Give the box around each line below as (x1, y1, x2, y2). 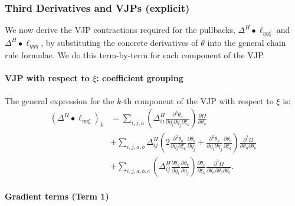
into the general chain (207, 36, 286, 48)
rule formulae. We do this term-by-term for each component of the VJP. (5, 49, 265, 61)
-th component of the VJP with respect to (121, 94, 274, 107)
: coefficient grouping (96, 72, 183, 84)
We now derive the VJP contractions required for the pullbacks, (5, 24, 235, 36)
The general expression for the (5, 94, 114, 107)
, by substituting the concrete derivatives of (41, 36, 198, 48)
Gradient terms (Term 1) (5, 190, 109, 202)
